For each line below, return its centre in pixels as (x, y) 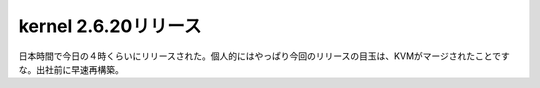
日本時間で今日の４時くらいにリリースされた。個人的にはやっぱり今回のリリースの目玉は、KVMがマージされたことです (264, 56)
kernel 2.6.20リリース (110, 26)
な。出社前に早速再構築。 (71, 69)
